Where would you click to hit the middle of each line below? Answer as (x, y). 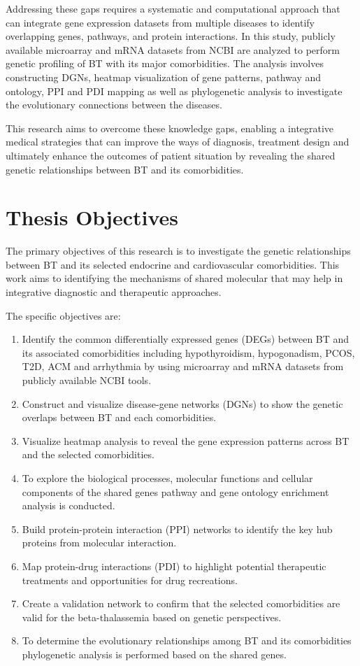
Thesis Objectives (92, 217)
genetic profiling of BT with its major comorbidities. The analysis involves (165, 63)
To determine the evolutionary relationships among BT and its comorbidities (187, 640)
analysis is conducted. (69, 505)
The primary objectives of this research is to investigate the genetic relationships (178, 251)
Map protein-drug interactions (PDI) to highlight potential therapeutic (174, 566)
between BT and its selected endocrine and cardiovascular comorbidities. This (173, 264)
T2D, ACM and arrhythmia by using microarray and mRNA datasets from (183, 366)
